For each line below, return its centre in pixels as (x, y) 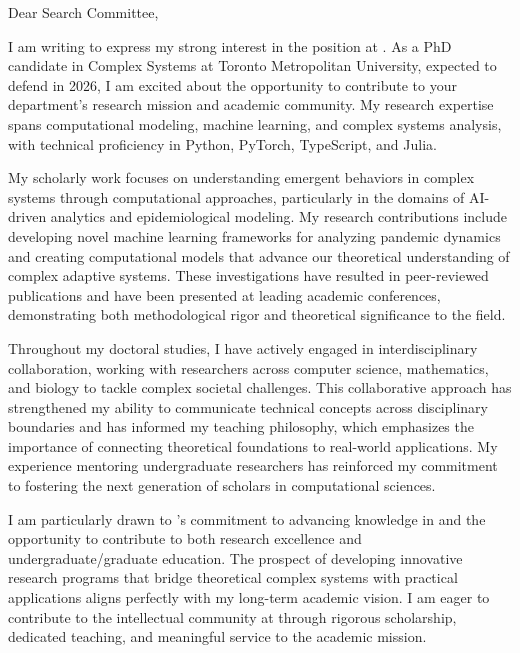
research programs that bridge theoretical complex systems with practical (233, 577)
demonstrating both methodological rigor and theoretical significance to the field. (257, 314)
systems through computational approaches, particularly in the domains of (236, 196)
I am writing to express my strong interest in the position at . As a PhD (230, 45)
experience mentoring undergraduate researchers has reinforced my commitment (253, 465)
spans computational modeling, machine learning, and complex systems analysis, (255, 123)
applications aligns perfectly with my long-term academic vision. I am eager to (249, 597)
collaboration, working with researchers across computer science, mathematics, (248, 367)
